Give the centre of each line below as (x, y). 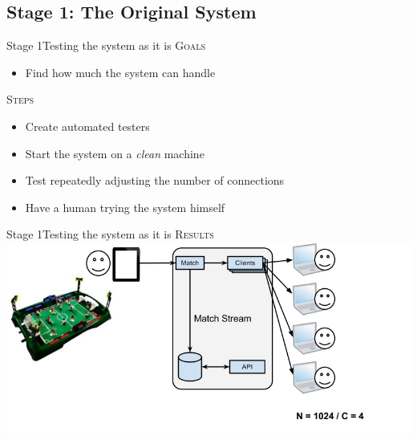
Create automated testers (87, 126)
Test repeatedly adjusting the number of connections (155, 180)
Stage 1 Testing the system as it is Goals (106, 45)
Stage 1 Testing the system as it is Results (110, 234)
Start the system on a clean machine (115, 153)
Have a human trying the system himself (125, 207)
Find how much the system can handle (120, 72)
